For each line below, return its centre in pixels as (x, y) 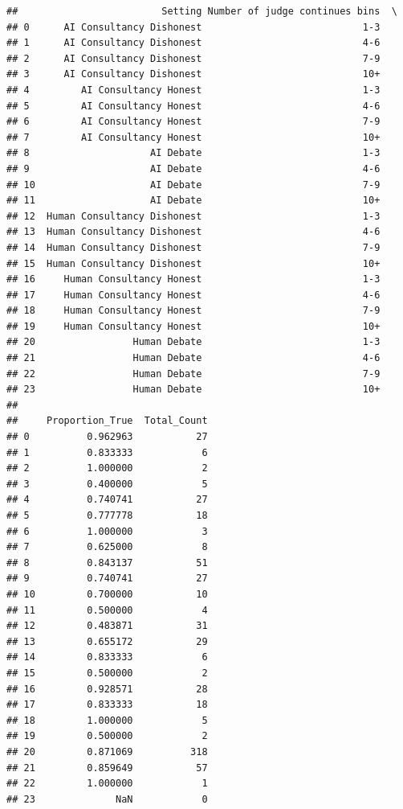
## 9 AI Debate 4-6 (193, 168)
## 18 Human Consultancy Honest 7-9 (193, 311)
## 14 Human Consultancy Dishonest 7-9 (193, 247)
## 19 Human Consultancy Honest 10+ (193, 326)
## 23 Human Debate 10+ (193, 390)
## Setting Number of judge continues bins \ (202, 11)
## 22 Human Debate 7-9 (193, 374)
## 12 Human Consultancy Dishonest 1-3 (193, 216)
